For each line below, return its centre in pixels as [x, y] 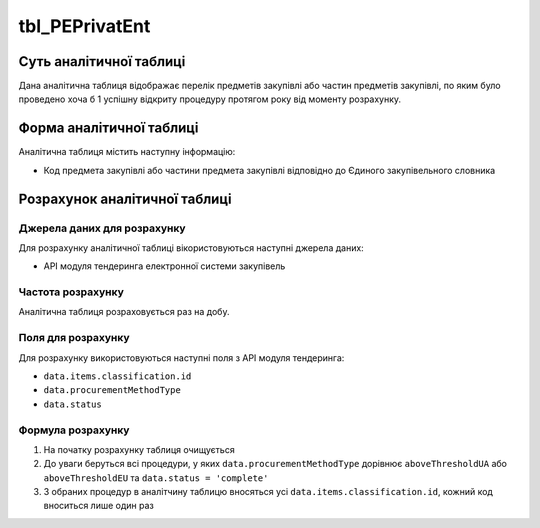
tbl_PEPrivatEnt [84, 26]
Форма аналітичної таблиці [108, 128]
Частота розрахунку [71, 292]
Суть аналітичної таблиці [102, 61]
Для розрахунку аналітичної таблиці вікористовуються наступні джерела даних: [191, 247]
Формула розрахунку [74, 430]
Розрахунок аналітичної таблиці [125, 198]
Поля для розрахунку [74, 338]
